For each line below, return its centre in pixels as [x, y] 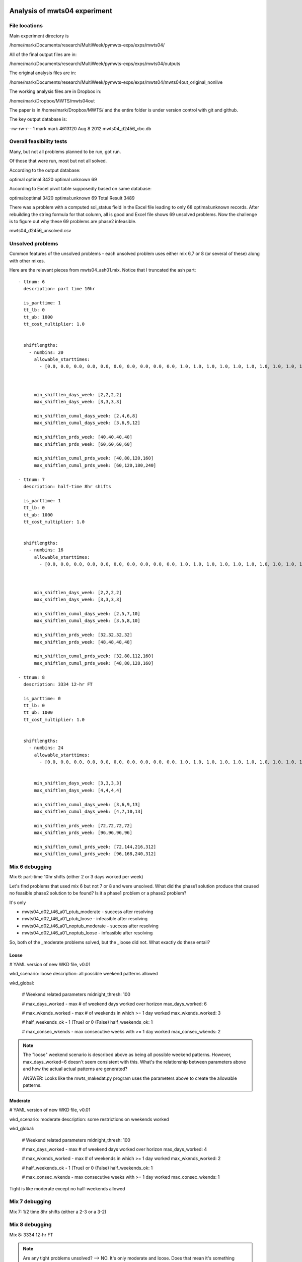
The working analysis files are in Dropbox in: [55, 91]
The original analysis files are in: [43, 73]
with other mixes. [27, 260]
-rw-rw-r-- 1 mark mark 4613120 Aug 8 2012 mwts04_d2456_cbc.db [80, 128]
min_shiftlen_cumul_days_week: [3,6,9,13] [87, 804]
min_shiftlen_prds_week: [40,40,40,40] [83, 437]
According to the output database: [45, 170]
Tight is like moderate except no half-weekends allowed [67, 1188]
